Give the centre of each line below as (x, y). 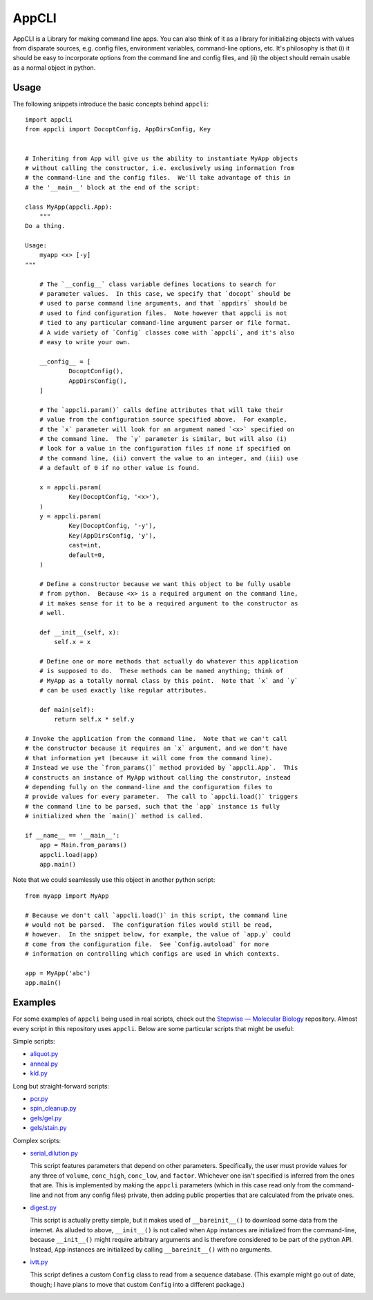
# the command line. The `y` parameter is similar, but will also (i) (163, 439)
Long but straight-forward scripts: (61, 1086)
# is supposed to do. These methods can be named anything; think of (161, 671)
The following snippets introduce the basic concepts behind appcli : (111, 104)
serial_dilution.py (54, 1153)
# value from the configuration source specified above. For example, (163, 420)
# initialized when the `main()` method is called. (114, 816)
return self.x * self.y (94, 719)
